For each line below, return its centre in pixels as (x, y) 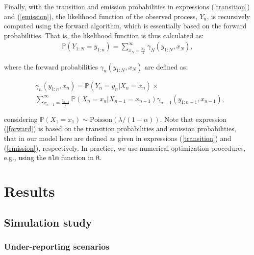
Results (29, 191)
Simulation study (48, 222)
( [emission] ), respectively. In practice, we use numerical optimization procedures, (125, 148)
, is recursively (228, 16)
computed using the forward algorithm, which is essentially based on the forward (125, 26)
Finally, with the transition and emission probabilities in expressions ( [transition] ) (127, 6)
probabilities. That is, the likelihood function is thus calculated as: (104, 35)
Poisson (101, 120)
